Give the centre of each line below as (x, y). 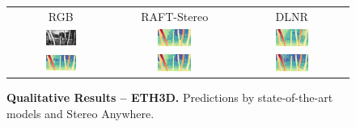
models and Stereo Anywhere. (81, 113)
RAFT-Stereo (175, 16)
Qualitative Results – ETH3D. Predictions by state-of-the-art (170, 97)
